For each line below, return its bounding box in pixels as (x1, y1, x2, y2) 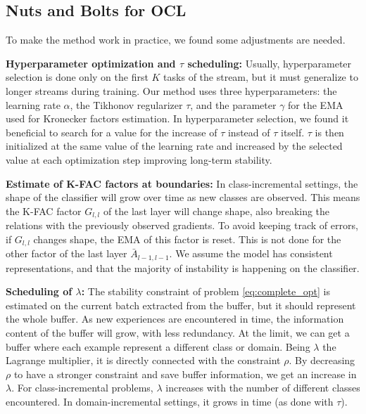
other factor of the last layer (6, 246, 127, 261)
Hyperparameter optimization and (6, 56, 176, 70)
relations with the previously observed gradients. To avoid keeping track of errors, (6, 218, 358, 233)
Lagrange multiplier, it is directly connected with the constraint (6, 353, 281, 368)
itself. (281, 124, 305, 139)
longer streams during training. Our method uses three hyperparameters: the (6, 83, 337, 98)
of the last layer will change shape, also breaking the (103, 203, 330, 218)
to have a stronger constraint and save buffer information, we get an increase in (13, 366, 357, 381)
